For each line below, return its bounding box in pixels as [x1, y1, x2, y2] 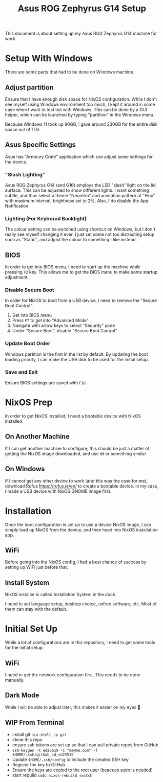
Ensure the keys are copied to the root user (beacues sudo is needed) [12, 767, 153, 773]
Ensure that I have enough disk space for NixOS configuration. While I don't [5, 96, 157, 102]
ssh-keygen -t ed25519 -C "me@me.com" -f [12, 748, 98, 753]
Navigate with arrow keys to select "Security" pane [12, 322, 115, 328]
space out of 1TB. [5, 126, 41, 132]
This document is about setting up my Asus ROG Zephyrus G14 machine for [5, 30, 157, 37]
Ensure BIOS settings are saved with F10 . [5, 380, 87, 386]
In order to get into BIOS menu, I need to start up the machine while [5, 264, 141, 270]
